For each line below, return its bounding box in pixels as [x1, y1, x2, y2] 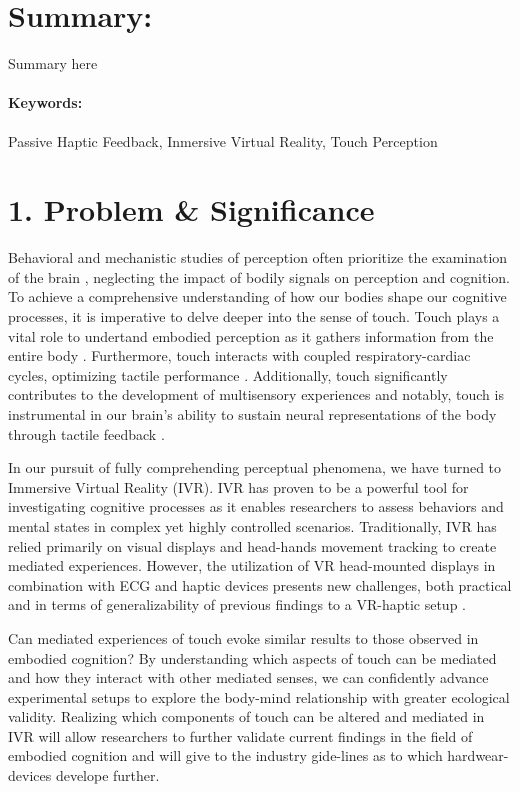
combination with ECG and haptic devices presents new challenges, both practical [8, 574, 512, 595]
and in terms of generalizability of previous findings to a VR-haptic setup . [8, 594, 466, 615]
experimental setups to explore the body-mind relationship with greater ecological [8, 686, 510, 707]
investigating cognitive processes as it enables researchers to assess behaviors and [8, 496, 504, 517]
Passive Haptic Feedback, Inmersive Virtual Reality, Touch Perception [8, 130, 438, 151]
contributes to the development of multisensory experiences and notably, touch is [8, 384, 504, 405]
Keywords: [8, 92, 83, 113]
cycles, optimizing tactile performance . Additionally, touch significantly [8, 364, 448, 385]
